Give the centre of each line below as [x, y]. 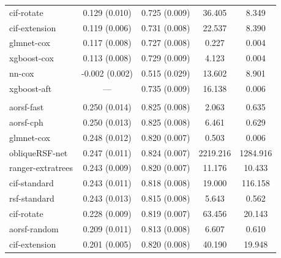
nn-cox [22, 73]
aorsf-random [34, 228]
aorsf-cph [26, 122]
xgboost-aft [31, 88]
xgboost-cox [32, 58]
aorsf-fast [27, 107]
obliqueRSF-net [39, 152]
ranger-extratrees [41, 168]
